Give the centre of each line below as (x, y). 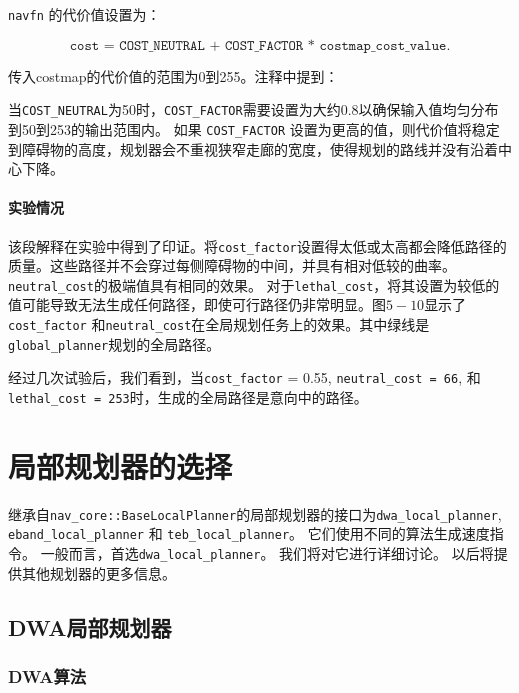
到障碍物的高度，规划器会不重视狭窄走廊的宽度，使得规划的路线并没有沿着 (253, 148)
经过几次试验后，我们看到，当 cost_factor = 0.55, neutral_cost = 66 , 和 (244, 377)
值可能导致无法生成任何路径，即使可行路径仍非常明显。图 (197, 304)
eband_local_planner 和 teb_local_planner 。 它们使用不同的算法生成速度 (249, 533)
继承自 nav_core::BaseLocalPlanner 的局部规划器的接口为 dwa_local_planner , (255, 513)
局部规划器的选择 (120, 465)
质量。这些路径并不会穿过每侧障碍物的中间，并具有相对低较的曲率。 (232, 265)
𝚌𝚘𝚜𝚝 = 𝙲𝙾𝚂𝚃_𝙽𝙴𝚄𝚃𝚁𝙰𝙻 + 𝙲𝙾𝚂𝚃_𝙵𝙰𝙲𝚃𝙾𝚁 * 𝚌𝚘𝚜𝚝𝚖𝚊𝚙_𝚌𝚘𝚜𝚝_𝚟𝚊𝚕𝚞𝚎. (260, 45)
